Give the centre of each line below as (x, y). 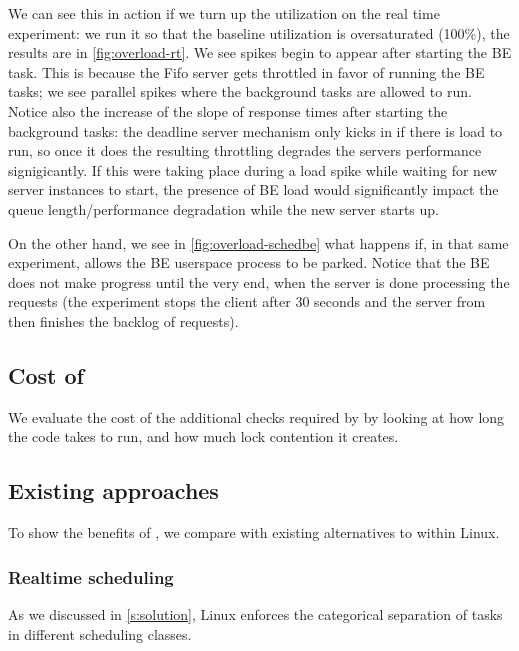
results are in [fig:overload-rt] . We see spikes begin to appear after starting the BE (260, 52)
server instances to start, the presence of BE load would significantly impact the (253, 189)
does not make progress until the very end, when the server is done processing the (259, 281)
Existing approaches (113, 490)
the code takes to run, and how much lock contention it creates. (203, 436)
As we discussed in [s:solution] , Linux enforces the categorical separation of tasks (255, 613)
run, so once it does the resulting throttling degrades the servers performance (245, 150)
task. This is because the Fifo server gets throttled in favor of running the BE (246, 71)
